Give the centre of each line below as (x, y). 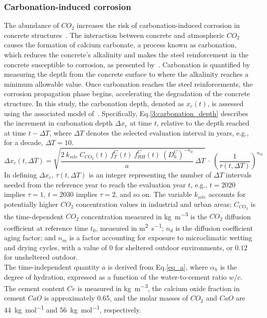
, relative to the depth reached (203, 123)
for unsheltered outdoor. (41, 257)
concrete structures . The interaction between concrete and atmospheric (114, 35)
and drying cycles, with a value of (56, 247)
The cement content (34, 288)
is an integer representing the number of (150, 175)
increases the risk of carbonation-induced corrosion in (158, 25)
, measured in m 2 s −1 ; (130, 227)
